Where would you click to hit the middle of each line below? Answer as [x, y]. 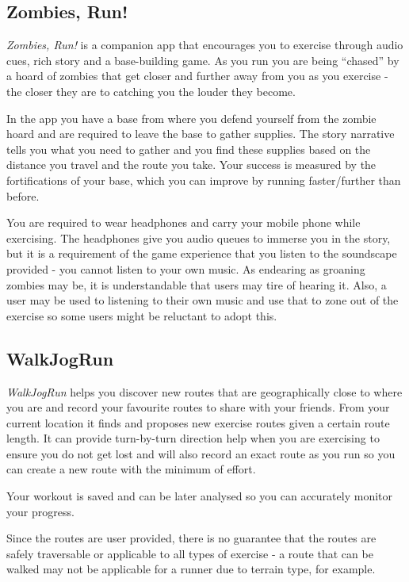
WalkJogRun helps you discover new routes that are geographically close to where [204, 391]
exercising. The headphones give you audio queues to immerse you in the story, [199, 237]
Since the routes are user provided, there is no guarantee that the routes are [191, 538]
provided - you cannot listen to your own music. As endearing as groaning [186, 268]
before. [23, 195]
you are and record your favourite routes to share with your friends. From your [198, 407]
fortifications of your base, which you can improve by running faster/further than [204, 180]
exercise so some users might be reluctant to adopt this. [142, 315]
